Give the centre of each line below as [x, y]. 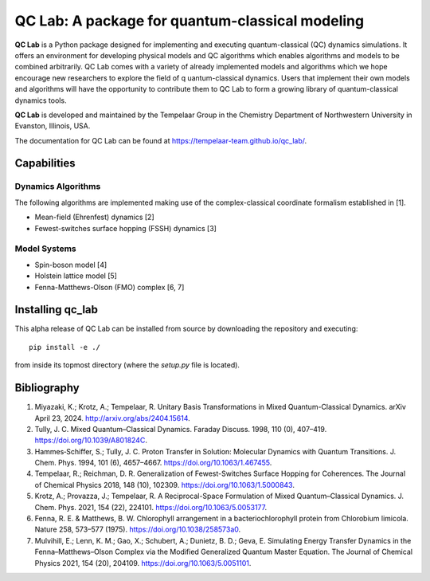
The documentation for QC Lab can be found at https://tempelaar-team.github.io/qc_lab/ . [161, 140]
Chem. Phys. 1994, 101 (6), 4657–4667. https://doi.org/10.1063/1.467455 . [153, 463]
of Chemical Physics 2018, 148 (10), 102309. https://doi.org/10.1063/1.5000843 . [164, 485]
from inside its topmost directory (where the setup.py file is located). [127, 365]
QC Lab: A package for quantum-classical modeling [190, 21]
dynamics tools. [41, 100]
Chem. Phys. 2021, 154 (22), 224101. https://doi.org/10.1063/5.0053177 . [150, 507]
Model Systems [46, 249]
